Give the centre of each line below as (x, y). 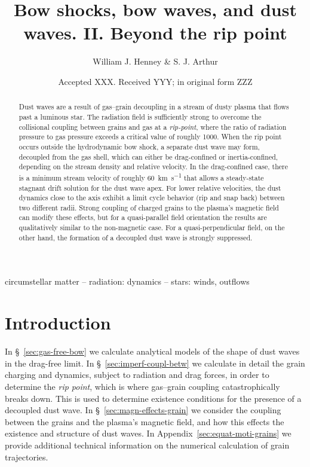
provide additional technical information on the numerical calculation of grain (147, 445)
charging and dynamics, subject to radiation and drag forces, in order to (137, 375)
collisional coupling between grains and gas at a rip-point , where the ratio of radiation (153, 126)
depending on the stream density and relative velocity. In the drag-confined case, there (153, 167)
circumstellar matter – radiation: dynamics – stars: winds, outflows (127, 281)
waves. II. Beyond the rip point (155, 33)
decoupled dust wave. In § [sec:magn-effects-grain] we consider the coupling (143, 410)
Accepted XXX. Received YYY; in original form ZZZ (155, 81)
